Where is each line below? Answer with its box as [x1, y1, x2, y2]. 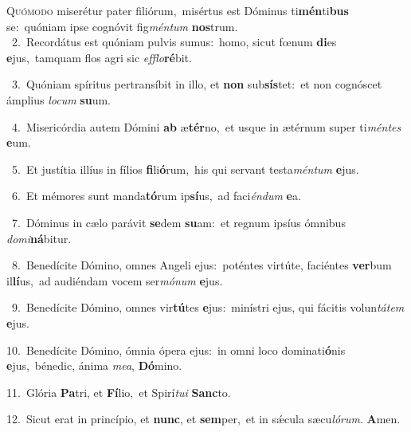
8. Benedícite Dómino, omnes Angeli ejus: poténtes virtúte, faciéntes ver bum [11, 257, 392, 273]
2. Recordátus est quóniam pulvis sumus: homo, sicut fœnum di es [11, 33, 337, 50]
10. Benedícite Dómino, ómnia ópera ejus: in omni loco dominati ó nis [6, 341, 346, 358]
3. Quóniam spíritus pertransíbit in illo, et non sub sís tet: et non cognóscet [11, 76, 382, 92]
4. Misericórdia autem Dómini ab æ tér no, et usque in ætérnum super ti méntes [11, 118, 401, 135]
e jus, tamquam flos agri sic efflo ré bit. [6, 49, 192, 65]
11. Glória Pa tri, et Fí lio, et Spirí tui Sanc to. [6, 383, 231, 400]
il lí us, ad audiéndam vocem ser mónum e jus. [6, 272, 223, 289]
